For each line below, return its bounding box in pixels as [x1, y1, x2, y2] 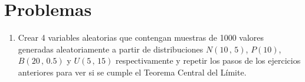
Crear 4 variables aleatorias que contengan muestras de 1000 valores [18, 31, 264, 44]
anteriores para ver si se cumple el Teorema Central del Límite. [18, 65, 247, 78]
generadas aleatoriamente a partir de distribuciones [18, 42, 204, 55]
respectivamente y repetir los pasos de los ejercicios [116, 54, 301, 67]
